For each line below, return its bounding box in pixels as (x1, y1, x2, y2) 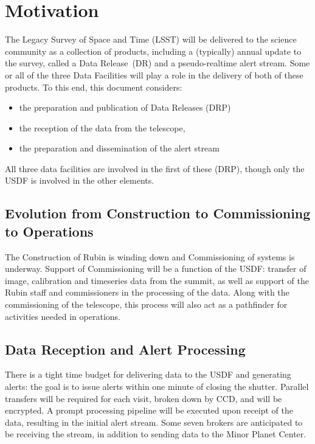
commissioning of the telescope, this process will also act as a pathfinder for (5, 298, 288, 311)
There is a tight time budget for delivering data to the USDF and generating (5, 368, 291, 381)
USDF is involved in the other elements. (5, 174, 154, 187)
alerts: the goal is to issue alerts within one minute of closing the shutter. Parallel (5, 380, 309, 393)
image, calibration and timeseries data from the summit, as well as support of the (5, 274, 309, 286)
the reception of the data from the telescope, (19, 121, 185, 134)
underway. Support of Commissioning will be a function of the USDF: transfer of (5, 262, 306, 275)
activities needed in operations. (5, 310, 120, 322)
